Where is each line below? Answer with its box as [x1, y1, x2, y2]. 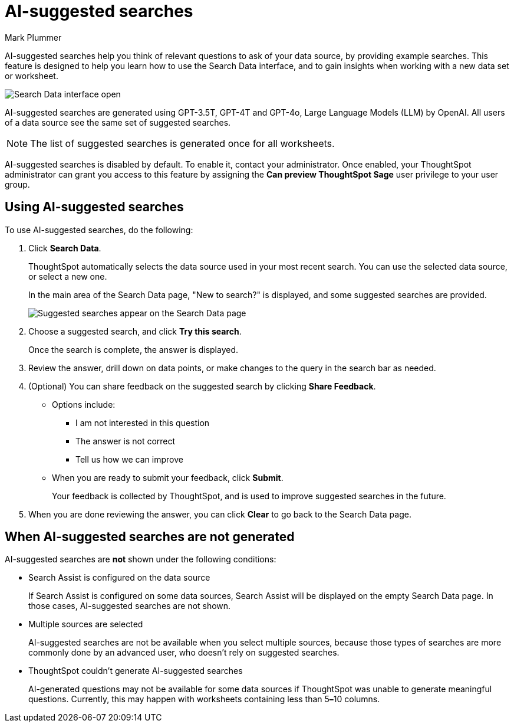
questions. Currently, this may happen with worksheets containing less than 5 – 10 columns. [28, 694, 380, 705]
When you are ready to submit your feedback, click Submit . [52, 472, 284, 483]
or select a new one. [28, 271, 107, 281]
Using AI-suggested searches [5, 199, 184, 215]
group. [5, 179, 30, 189]
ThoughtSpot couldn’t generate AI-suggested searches [28, 666, 243, 676]
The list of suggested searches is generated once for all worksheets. [30, 137, 335, 149]
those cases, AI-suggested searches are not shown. [28, 601, 231, 611]
